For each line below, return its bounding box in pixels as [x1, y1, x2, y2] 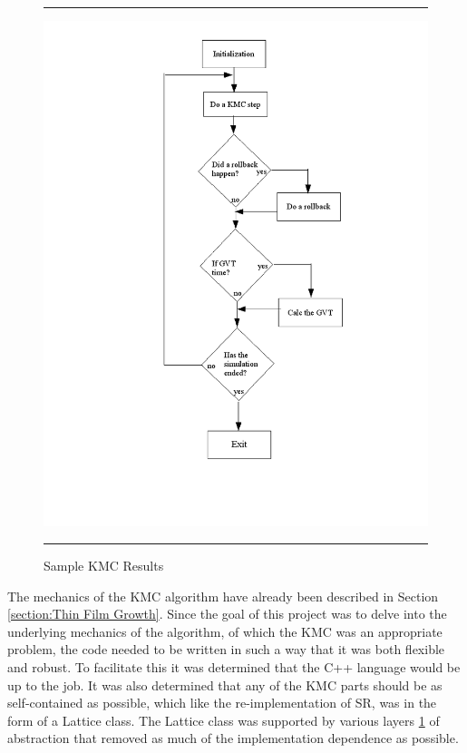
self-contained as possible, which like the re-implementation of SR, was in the [7, 693, 437, 712]
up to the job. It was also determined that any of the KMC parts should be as [7, 675, 443, 694]
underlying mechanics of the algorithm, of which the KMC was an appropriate [7, 621, 443, 641]
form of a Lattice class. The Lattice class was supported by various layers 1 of [7, 710, 440, 729]
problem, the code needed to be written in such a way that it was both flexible [7, 640, 445, 659]
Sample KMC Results [44, 555, 164, 574]
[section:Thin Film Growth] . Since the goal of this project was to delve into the [7, 604, 447, 623]
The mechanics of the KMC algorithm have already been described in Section [7, 586, 439, 605]
